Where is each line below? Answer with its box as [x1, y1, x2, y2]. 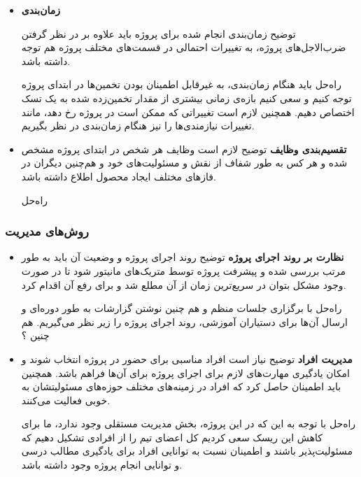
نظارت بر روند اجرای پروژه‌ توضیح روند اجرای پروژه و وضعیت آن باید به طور [21, 250, 344, 264]
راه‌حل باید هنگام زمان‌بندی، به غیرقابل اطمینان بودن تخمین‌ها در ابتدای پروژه [21, 77, 341, 92]
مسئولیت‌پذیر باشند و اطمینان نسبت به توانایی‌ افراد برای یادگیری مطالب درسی [21, 443, 353, 458]
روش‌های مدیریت [5, 222, 89, 240]
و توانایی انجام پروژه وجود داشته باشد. [21, 457, 183, 472]
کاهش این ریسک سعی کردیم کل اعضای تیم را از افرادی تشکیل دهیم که [21, 429, 323, 444]
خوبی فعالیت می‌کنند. [21, 392, 111, 407]
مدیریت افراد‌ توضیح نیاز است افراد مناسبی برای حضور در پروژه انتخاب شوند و [21, 351, 353, 366]
